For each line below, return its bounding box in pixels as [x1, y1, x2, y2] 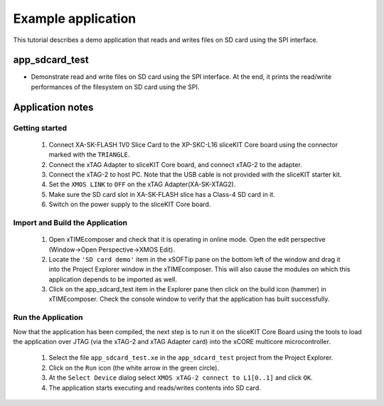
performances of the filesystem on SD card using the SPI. [31, 82, 200, 91]
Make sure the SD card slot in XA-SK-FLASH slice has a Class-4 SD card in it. [48, 190, 275, 198]
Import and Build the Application [13, 218, 128, 228]
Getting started [13, 123, 68, 133]
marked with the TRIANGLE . [48, 150, 130, 159]
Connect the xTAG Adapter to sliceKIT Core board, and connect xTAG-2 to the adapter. [48, 160, 302, 169]
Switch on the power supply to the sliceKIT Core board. [48, 200, 211, 209]
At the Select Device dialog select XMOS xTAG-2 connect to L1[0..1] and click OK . [48, 373, 313, 382]
